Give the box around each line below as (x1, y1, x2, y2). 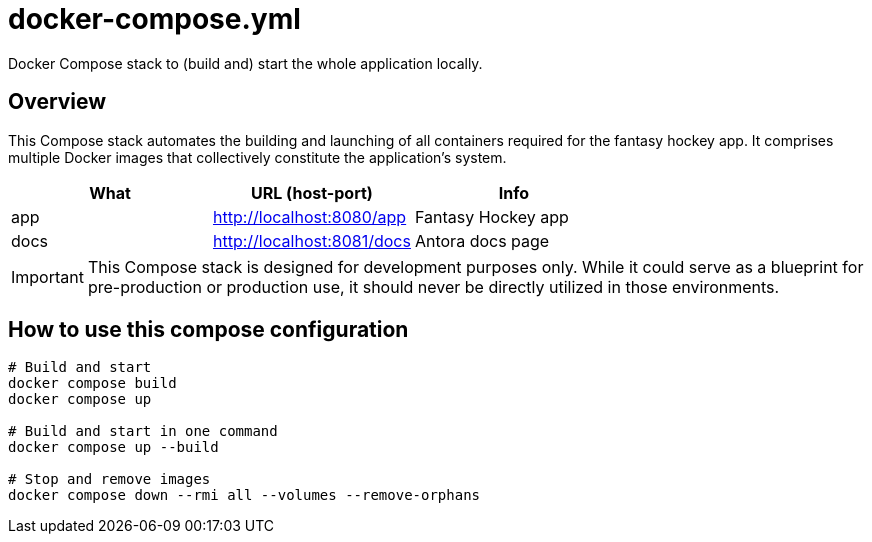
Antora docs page (414, 230, 550, 251)
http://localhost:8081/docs (212, 230, 411, 251)
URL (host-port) (251, 182, 373, 203)
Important (11, 266, 84, 287)
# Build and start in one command (8, 423, 278, 440)
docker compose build (8, 375, 177, 392)
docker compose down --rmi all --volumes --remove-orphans (8, 487, 481, 504)
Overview (8, 89, 107, 115)
